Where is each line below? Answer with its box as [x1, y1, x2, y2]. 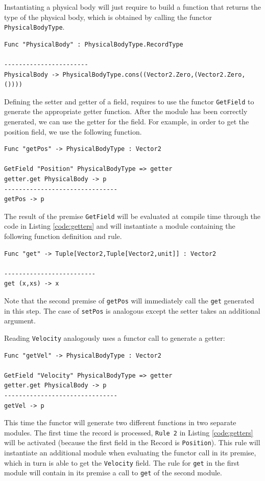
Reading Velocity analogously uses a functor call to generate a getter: [4, 332, 225, 343]
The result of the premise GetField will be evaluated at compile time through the [4, 210, 261, 221]
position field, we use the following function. [4, 126, 142, 137]
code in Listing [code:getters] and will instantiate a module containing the [4, 221, 235, 231]
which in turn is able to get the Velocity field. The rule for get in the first [4, 457, 239, 468]
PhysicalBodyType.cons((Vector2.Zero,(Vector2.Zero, [62, 71, 246, 78]
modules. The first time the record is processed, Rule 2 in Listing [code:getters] [4, 427, 253, 438]
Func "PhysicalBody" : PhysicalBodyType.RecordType [4, 40, 183, 48]
